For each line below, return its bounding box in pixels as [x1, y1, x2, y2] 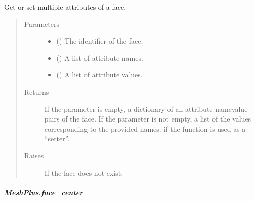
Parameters [24, 18, 59, 29]
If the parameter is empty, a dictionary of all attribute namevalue [44, 103, 248, 114]
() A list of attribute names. [56, 52, 143, 63]
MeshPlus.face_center [4, 187, 83, 197]
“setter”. [44, 133, 70, 144]
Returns [24, 86, 49, 97]
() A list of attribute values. [56, 69, 143, 80]
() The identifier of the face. [56, 35, 143, 46]
